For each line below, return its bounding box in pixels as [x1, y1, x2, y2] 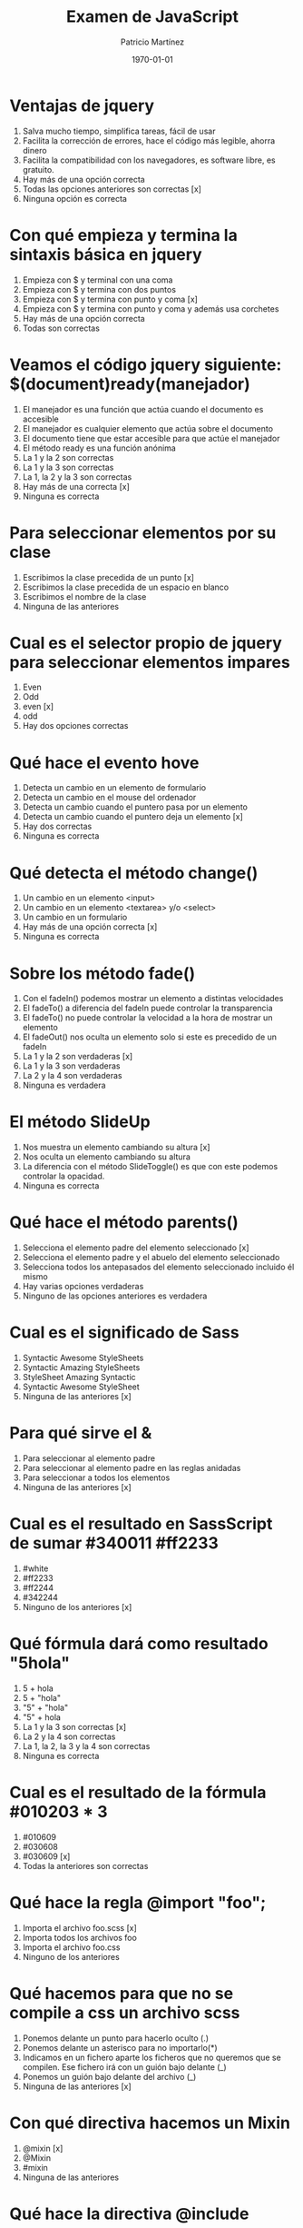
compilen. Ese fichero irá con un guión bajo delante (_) [22, 2061, 227, 2073]
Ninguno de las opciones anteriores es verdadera [22, 1290, 208, 1301]
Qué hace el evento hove [9, 752, 200, 773]
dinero [22, 144, 47, 155]
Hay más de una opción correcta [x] [22, 921, 158, 932]
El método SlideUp [9, 1111, 151, 1132]
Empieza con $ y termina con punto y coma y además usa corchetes [22, 303, 279, 314]
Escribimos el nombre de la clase [22, 591, 147, 602]
